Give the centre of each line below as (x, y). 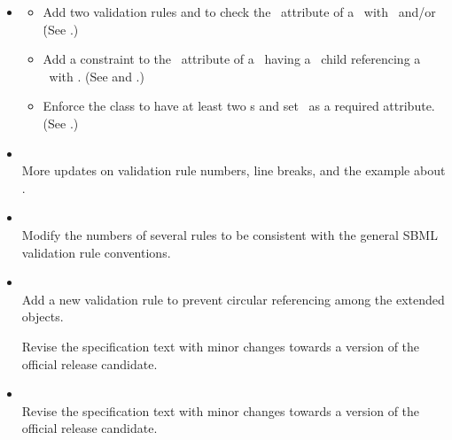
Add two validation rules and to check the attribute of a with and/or (239, 12)
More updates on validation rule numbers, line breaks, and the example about (234, 170)
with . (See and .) (97, 76)
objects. (43, 316)
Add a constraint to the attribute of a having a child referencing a (232, 59)
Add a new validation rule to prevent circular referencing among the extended (233, 299)
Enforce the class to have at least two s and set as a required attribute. (239, 106)
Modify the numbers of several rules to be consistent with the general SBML (230, 234)
